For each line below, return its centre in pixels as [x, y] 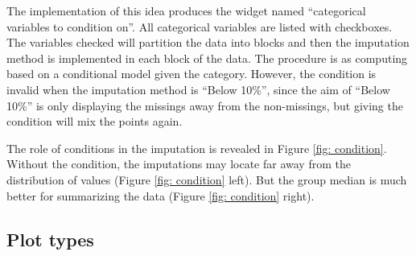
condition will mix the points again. [95, 121]
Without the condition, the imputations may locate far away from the [179, 164]
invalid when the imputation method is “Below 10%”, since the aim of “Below [198, 89]
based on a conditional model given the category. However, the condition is [192, 74]
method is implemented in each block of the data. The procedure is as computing [207, 58]
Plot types [50, 239]
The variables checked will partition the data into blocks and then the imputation [208, 42]
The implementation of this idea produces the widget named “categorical [186, 10]
